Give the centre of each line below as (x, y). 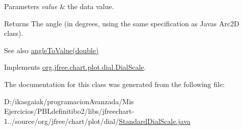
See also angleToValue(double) (51, 50)
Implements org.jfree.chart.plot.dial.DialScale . (75, 67)
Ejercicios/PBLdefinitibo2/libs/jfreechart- (69, 111)
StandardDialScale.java (155, 121)
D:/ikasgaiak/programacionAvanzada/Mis (69, 101)
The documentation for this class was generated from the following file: (114, 84)
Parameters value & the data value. (59, 6)
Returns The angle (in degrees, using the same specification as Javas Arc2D (122, 23)
